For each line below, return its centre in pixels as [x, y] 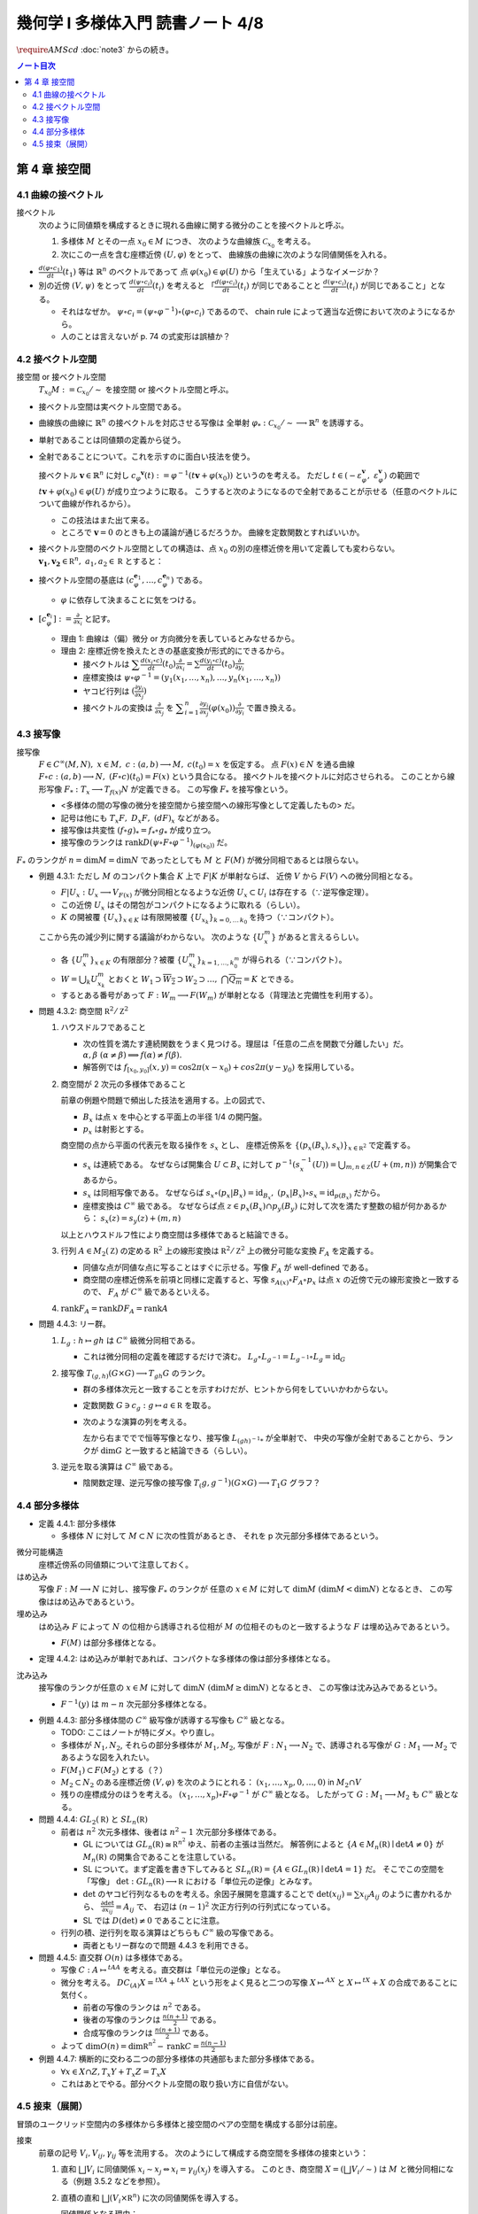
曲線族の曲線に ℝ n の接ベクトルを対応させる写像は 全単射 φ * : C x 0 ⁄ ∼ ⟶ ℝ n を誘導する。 [204, 424]
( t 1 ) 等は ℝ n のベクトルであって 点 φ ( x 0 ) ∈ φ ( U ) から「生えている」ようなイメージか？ [221, 272]
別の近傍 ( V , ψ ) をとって [83, 286]
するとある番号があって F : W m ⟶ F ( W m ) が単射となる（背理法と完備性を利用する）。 [219, 996]
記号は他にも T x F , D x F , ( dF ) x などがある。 [143, 819]
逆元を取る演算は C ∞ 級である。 [119, 1466]
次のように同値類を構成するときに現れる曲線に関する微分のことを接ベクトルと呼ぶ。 [193, 225]
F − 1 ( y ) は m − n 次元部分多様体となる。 [136, 1703]
